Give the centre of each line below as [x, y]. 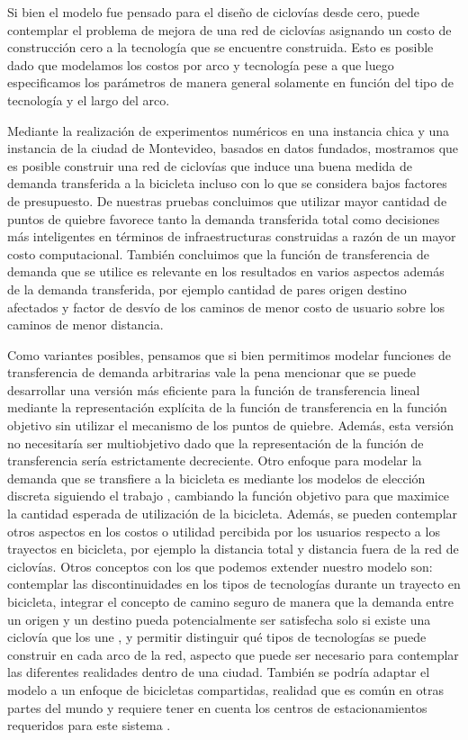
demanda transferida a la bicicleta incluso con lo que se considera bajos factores [227, 183]
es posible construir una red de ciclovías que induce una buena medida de [210, 165]
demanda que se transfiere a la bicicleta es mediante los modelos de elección [216, 478]
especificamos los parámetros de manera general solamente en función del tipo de [230, 82]
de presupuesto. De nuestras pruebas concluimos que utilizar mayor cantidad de [227, 200]
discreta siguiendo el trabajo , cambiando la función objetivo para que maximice [229, 496]
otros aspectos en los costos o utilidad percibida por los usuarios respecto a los [224, 531]
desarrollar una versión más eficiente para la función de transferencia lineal [214, 389]
